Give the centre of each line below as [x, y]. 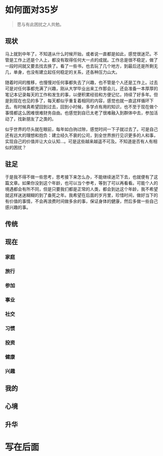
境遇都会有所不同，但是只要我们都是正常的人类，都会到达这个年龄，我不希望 [81, 189]
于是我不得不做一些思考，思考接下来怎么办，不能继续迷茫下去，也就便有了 [79, 177]
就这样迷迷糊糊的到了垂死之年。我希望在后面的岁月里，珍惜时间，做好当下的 [81, 195]
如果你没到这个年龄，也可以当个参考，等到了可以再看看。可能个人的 [90, 183]
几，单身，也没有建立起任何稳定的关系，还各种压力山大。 [62, 72]
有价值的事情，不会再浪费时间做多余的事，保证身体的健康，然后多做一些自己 [81, 201]
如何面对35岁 [32, 10]
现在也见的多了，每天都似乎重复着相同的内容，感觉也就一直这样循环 [81, 101]
